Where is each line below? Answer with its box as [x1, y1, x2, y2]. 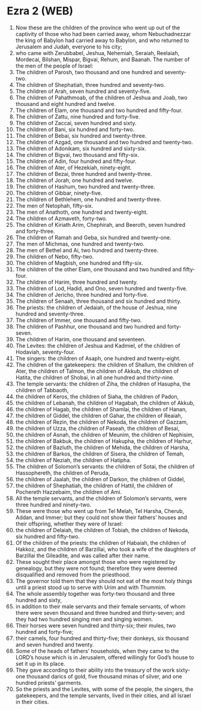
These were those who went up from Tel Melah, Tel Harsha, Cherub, [15, 507, 185, 514]
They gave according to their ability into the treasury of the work [15, 666, 175, 673]
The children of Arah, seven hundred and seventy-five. [15, 87, 152, 95]
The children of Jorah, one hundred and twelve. [15, 177, 134, 184]
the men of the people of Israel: [15, 62, 94, 69]
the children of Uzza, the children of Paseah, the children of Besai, [15, 424, 180, 432]
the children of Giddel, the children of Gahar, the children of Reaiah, [15, 412, 183, 419]
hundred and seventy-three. [15, 310, 85, 317]
